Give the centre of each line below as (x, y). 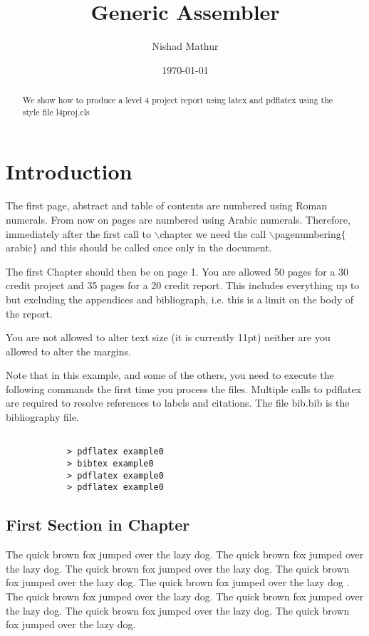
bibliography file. (42, 417)
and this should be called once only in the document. (156, 247)
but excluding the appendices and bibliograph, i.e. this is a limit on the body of (180, 299)
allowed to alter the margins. (68, 351)
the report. (29, 313)
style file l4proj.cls (56, 111)
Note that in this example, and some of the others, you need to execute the (170, 375)
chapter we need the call (213, 233)
